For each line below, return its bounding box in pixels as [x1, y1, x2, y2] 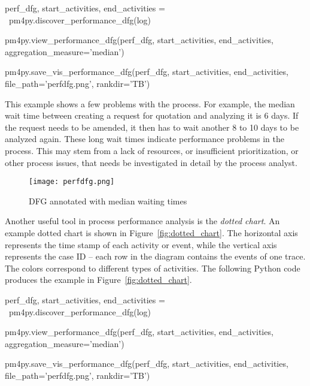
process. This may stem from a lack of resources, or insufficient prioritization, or [5, 144, 299, 156]
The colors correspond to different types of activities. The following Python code [5, 261, 300, 274]
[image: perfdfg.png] [29, 177, 115, 186]
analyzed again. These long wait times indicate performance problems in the [5, 132, 284, 145]
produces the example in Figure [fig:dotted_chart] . [5, 273, 192, 286]
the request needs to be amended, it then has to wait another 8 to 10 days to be [5, 120, 299, 133]
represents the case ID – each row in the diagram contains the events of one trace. [5, 250, 306, 263]
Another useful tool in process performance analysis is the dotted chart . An [5, 215, 280, 227]
